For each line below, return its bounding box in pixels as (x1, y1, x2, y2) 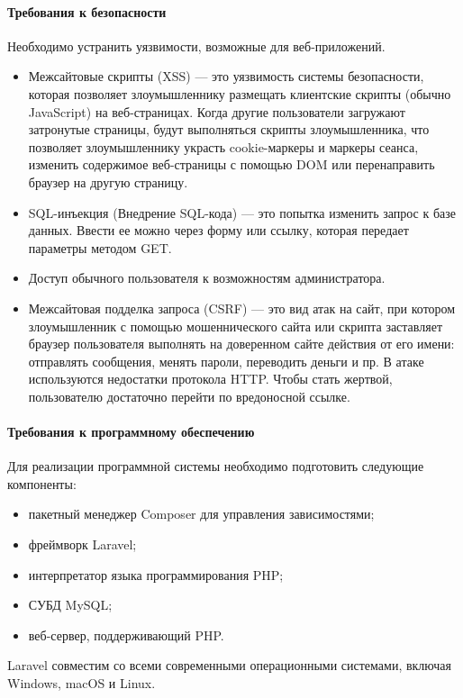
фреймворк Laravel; (28, 535, 137, 554)
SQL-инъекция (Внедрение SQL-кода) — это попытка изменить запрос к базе (28, 203, 457, 222)
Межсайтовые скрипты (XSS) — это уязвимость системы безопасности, (28, 67, 424, 86)
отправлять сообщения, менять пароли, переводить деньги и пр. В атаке (28, 351, 424, 370)
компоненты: (7, 474, 77, 493)
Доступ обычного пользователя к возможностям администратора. (28, 268, 386, 287)
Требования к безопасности (7, 2, 167, 21)
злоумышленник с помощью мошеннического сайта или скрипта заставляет (28, 316, 443, 335)
